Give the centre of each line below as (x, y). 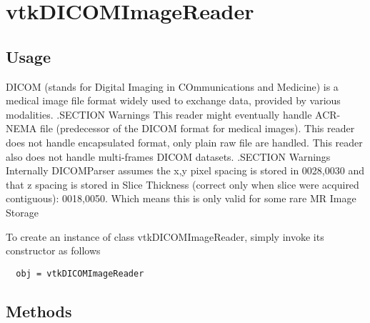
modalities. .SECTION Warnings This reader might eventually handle (159, 114)
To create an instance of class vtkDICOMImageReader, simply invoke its (165, 236)
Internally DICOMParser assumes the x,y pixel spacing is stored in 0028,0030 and (185, 170)
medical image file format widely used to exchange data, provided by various (173, 100)
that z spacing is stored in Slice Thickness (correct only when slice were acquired (182, 184)
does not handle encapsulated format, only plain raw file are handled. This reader (184, 142)
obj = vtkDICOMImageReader (80, 273)
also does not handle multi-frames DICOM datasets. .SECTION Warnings (168, 156)
